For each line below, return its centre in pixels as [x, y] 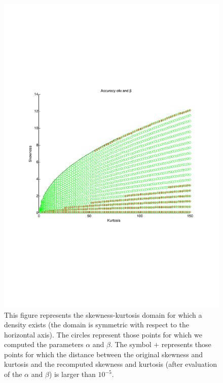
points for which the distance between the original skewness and [104, 354]
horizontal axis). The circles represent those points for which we [103, 334]
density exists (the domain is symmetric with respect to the [97, 325]
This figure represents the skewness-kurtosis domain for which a [103, 314]
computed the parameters [44, 344]
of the [13, 374]
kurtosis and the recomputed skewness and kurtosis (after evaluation [110, 364]
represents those [186, 344]
